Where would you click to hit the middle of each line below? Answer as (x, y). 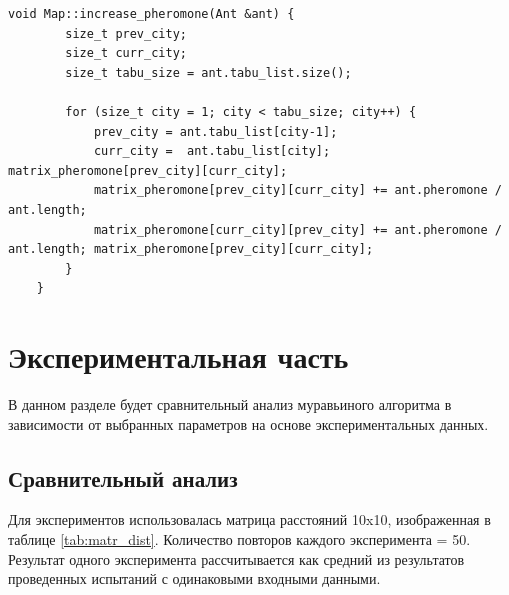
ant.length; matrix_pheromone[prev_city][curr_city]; (191, 249)
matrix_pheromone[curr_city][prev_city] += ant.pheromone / (297, 229)
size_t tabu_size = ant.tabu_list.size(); (208, 72)
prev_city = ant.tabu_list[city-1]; (215, 131)
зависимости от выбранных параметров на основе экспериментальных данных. (248, 423)
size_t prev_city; (126, 33)
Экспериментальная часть (178, 356)
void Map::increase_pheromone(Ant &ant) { (151, 14)
